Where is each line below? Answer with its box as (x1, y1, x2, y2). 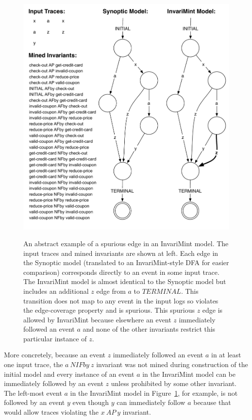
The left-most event (4, 387, 62, 398)
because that (193, 397, 231, 407)
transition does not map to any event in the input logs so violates (23, 295, 218, 305)
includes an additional (23, 286, 89, 296)
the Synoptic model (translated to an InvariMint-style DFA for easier (23, 257, 229, 268)
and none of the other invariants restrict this (83, 324, 216, 334)
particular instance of (23, 333, 87, 343)
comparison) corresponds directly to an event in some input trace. (23, 267, 219, 277)
